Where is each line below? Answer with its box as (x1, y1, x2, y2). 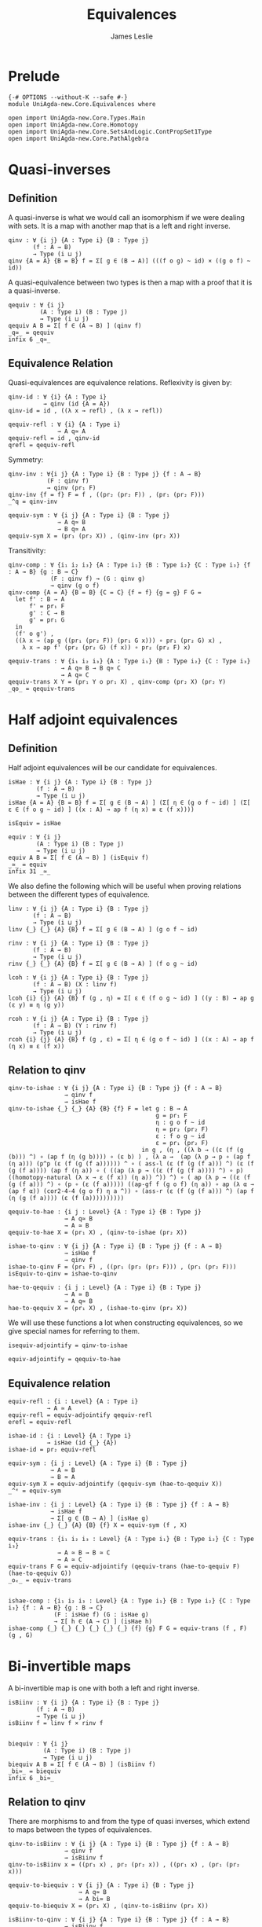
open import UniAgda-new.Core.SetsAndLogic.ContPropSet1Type (8, 127, 213, 135)
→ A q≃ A (57, 427, 86, 435)
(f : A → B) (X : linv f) (32, 980, 118, 988)
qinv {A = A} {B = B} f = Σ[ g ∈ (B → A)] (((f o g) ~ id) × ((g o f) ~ (8, 257, 251, 265)
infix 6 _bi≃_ (8, 1775, 55, 1782)
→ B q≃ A (57, 525, 86, 533)
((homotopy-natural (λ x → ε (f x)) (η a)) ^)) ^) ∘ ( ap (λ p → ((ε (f (8, 1173, 251, 1182)
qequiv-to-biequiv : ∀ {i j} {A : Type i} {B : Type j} (8, 1881, 195, 1889)
